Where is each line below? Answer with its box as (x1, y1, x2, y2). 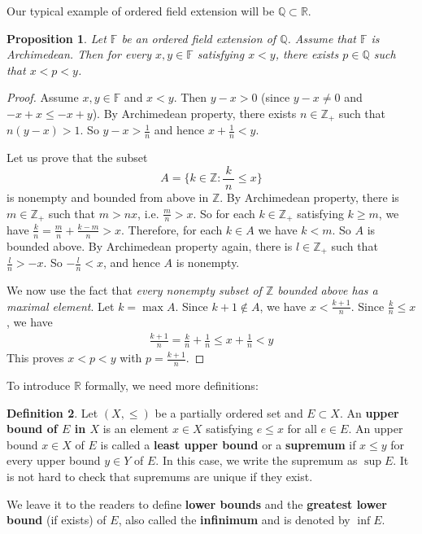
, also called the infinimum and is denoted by (118, 511, 350, 528)
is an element (102, 420, 169, 437)
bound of (7, 420, 58, 437)
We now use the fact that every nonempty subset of (7, 282, 262, 299)
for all (287, 420, 317, 437)
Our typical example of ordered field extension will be (7, 2, 275, 19)
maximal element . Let (7, 297, 115, 314)
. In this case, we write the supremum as (155, 452, 358, 469)
